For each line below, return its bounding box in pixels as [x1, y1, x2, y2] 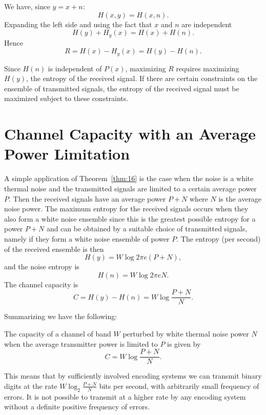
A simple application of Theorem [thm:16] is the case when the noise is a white [4, 173, 254, 184]
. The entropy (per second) [176, 233, 261, 244]
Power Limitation [4, 143, 130, 164]
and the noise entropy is [4, 261, 79, 272]
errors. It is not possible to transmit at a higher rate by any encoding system [4, 391, 246, 402]
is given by [167, 338, 201, 349]
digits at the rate [4, 380, 57, 391]
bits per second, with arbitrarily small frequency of [99, 380, 259, 391]
